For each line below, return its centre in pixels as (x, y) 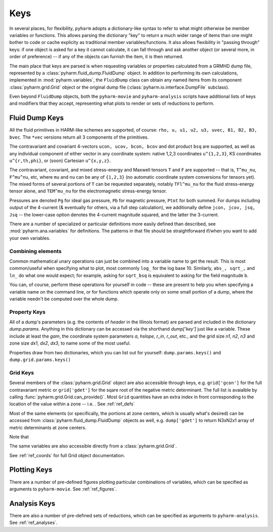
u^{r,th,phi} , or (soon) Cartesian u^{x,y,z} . (60, 160)
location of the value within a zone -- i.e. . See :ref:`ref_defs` (72, 404)
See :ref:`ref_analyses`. (33, 523)
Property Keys (27, 312)
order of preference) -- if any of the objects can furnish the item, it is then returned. (96, 57)
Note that (19, 437)
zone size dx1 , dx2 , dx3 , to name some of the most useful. (70, 343)
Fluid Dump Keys (37, 118)
